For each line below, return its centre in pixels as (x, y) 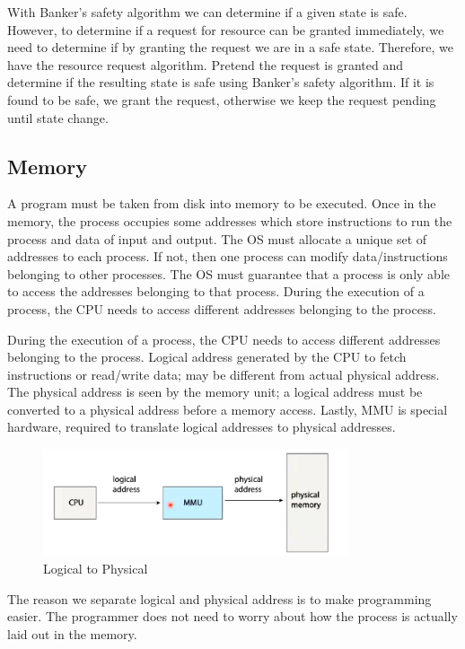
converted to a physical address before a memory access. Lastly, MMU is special (228, 409)
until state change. (58, 117)
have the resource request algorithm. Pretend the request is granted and (205, 64)
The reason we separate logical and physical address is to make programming (219, 598)
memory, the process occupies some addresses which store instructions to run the (230, 220)
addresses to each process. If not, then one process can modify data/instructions (228, 256)
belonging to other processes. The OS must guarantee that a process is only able (228, 273)
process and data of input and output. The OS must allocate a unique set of (217, 238)
